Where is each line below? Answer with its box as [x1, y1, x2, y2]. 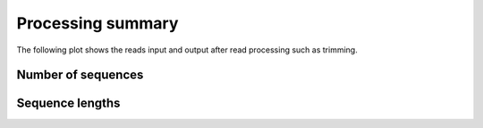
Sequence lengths [16, 96, 121, 111]
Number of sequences [16, 68, 144, 83]
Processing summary [16, 13, 179, 33]
